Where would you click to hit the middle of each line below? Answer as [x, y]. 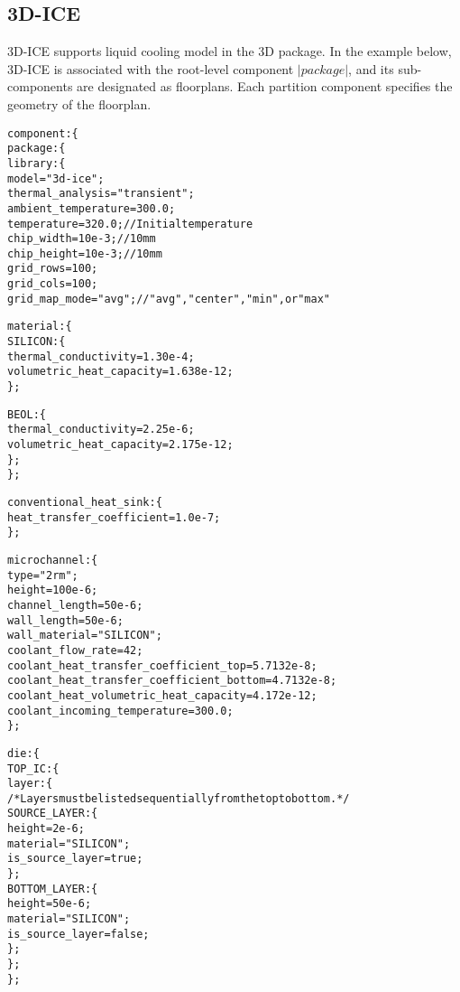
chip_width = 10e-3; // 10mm [82, 239]
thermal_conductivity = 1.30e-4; [101, 356]
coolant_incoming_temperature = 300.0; [120, 711]
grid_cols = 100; [53, 284]
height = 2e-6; [46, 829]
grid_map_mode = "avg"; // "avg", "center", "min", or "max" [169, 299]
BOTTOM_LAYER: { [53, 889]
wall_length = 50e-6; [65, 620]
